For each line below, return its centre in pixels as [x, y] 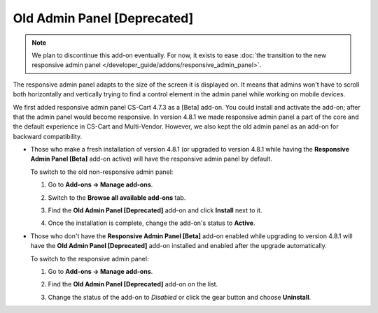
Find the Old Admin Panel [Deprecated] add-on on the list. [133, 284]
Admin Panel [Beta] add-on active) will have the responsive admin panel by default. [151, 159]
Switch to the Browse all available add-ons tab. [117, 197]
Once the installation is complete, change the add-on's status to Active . [152, 223]
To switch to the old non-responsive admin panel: [102, 172]
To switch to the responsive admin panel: [90, 259]
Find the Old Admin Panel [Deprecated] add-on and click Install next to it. [155, 210]
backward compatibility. [48, 136]
